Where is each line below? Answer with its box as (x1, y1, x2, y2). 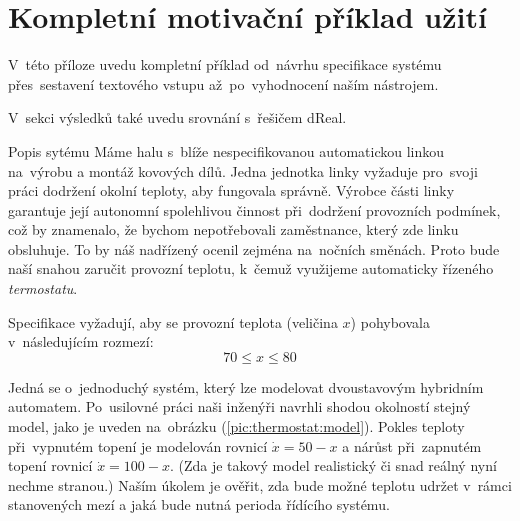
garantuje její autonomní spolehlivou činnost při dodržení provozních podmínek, (8, 199, 501, 220)
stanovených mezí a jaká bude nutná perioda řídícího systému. (8, 494, 390, 515)
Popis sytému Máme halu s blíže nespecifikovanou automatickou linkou (8, 140, 445, 161)
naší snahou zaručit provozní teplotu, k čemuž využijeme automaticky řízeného (8, 258, 494, 279)
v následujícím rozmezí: (8, 331, 154, 352)
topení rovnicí (8, 455, 93, 476)
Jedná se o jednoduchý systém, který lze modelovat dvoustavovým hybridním (8, 376, 484, 397)
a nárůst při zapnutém (342, 435, 482, 456)
